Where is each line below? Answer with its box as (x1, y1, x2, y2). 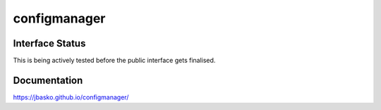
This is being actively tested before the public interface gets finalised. (13, 56, 216, 65)
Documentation (13, 74, 83, 86)
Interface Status (13, 37, 86, 49)
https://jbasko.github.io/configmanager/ (13, 92, 129, 102)
